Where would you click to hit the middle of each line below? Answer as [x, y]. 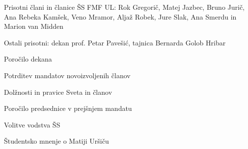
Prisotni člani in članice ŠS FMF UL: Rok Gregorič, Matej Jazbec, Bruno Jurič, [124, 7]
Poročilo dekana [28, 59]
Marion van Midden [34, 26]
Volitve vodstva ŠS [32, 124]
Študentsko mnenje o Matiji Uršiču [56, 141]
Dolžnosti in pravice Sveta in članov [58, 92]
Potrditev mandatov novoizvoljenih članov [67, 75]
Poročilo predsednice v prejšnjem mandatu [68, 108]
